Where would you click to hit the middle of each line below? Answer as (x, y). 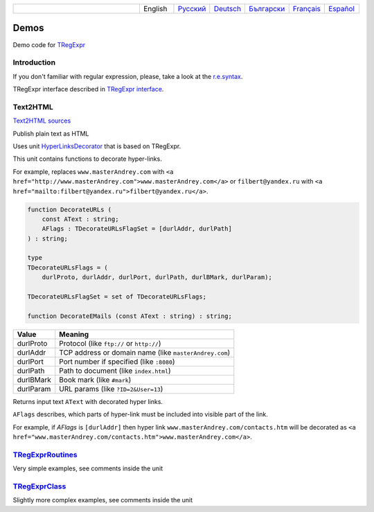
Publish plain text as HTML (51, 133)
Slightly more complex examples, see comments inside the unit (103, 500)
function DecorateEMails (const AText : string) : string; (130, 316)
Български (267, 9)
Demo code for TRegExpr (49, 44)
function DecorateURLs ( (70, 209)
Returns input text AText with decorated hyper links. (88, 401)
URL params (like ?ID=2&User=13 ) (111, 389)
